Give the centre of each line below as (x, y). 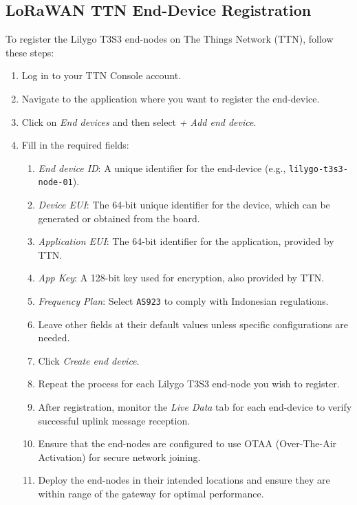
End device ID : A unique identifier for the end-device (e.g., (162, 168)
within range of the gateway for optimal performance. (151, 494)
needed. (54, 337)
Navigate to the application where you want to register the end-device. (171, 98)
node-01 (55, 183)
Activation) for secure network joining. (119, 456)
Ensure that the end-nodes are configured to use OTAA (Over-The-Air (187, 443)
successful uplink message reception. (114, 420)
